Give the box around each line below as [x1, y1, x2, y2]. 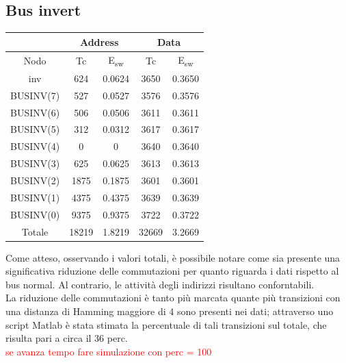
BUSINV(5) [10, 122, 60, 136]
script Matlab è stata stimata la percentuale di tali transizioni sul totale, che [5, 317, 327, 331]
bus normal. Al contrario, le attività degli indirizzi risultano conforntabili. [5, 277, 315, 291]
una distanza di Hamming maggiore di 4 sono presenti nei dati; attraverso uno [5, 303, 334, 318]
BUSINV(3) [10, 156, 60, 171]
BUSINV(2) [10, 173, 60, 187]
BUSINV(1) [10, 190, 60, 204]
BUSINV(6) [10, 105, 60, 119]
